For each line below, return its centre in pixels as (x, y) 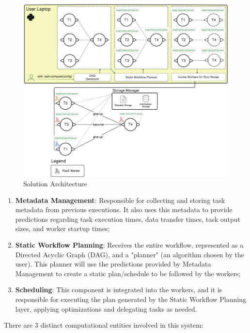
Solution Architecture (55, 184)
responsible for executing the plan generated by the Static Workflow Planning (131, 299)
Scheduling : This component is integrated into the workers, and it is (119, 290)
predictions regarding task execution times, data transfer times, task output (128, 219)
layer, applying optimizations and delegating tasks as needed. (106, 308)
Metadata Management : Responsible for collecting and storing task (120, 200)
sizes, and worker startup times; (62, 228)
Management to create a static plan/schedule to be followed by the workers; (128, 273)
